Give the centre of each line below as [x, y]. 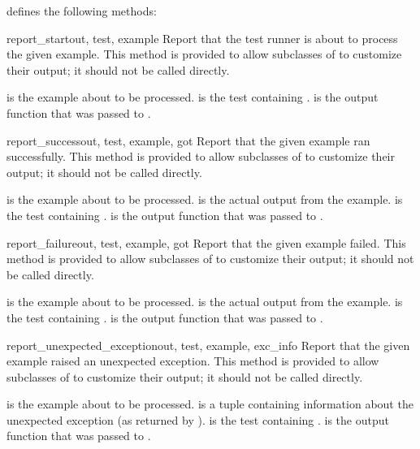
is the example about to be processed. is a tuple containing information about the [210, 404]
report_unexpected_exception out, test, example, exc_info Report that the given [208, 345]
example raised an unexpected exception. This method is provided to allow [193, 361]
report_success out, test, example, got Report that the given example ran [188, 140]
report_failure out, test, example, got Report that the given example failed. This [206, 242]
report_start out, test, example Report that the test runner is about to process [202, 38]
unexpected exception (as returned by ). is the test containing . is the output [198, 419]
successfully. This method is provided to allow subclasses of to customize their [201, 156]
